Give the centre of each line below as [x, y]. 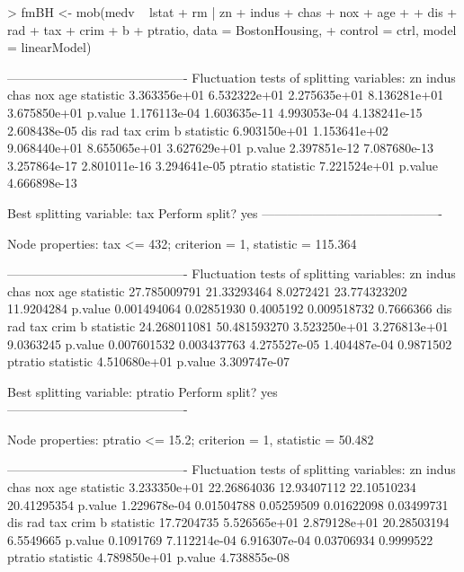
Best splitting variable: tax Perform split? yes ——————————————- [225, 212]
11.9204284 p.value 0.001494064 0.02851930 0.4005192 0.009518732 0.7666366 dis [230, 308]
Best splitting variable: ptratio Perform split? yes [143, 391]
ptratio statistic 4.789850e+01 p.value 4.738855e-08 [149, 557]
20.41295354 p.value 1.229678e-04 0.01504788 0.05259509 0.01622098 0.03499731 [228, 504]
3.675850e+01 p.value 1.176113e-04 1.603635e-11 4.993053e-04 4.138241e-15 [215, 112]
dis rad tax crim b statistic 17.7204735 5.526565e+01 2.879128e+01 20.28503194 [228, 522]
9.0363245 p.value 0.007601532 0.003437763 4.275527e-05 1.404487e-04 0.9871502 [230, 343]
